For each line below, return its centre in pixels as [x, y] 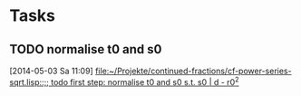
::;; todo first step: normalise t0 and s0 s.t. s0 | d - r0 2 [139, 81]
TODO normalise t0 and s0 [86, 49]
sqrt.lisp [24, 82]
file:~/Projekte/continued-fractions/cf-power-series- [193, 71]
